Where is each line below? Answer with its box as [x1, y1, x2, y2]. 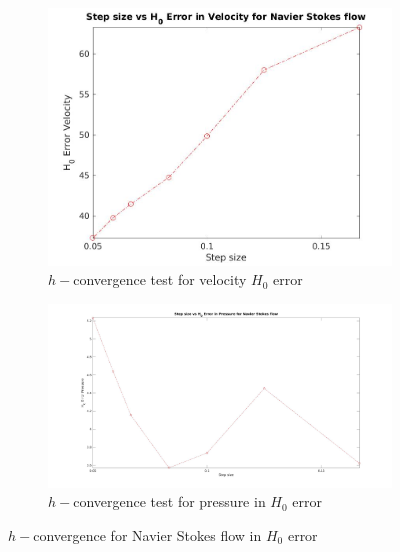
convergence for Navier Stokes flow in [33, 525, 262, 546]
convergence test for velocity [73, 269, 247, 290]
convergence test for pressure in [73, 491, 266, 512]
